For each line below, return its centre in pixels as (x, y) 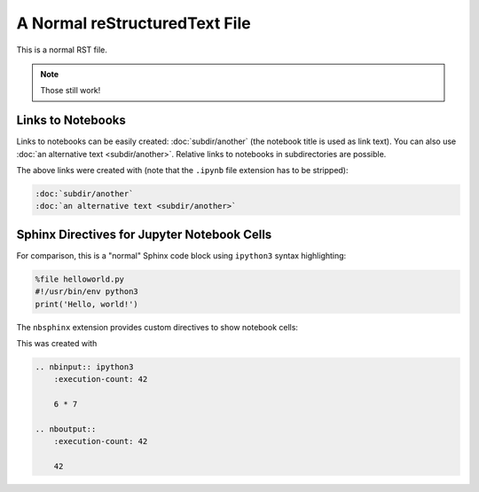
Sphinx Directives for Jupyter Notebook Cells (144, 234)
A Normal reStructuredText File (134, 23)
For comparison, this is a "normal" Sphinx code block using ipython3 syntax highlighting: (181, 255)
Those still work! (71, 91)
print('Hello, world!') (87, 304)
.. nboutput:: (66, 429)
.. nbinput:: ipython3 (84, 367)
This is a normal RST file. (62, 50)
